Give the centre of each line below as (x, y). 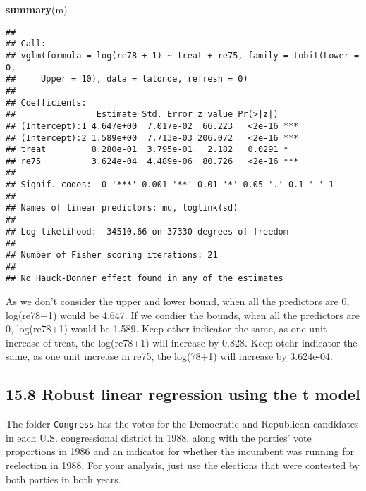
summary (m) (37, 9)
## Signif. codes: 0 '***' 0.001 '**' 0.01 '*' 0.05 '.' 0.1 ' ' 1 (170, 185)
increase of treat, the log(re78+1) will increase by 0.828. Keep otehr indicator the (182, 342)
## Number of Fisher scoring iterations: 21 (112, 255)
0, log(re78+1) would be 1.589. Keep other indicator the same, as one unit (166, 329)
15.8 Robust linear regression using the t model (183, 394)
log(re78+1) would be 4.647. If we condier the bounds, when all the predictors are (183, 315)
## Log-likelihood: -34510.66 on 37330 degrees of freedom (147, 231)
